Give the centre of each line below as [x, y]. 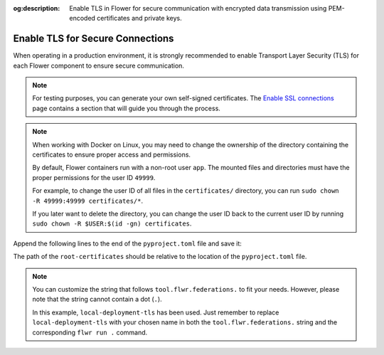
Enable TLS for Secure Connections [94, 39]
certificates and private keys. [139, 18]
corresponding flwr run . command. [90, 332]
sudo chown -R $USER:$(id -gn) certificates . [112, 223]
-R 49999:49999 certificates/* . [88, 201]
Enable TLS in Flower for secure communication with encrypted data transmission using [198, 8]
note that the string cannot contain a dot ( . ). [97, 300]
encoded [82, 18]
